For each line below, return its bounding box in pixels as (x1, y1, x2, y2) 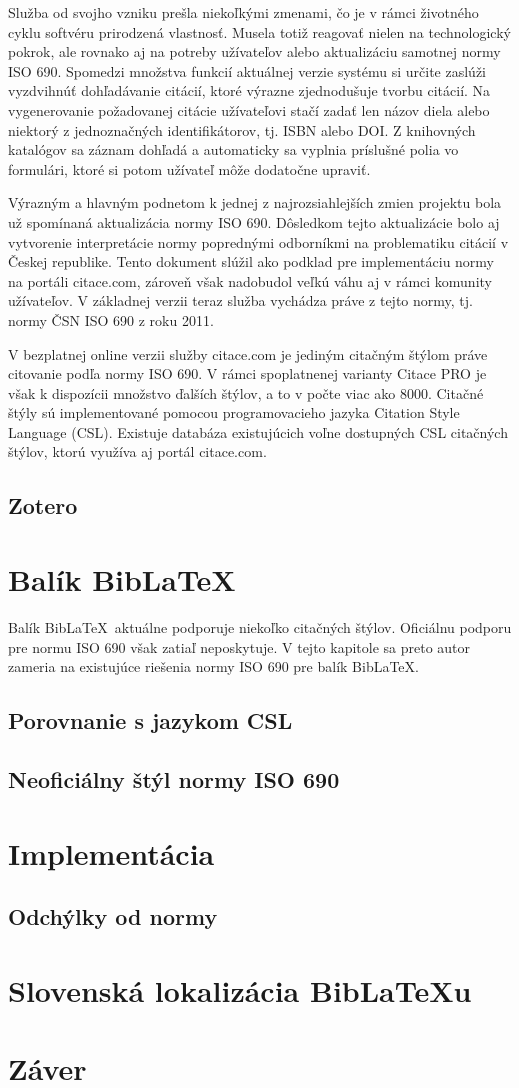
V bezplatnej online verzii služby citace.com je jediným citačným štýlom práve (8, 343, 488, 364)
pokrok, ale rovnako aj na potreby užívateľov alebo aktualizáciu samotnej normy (8, 41, 501, 62)
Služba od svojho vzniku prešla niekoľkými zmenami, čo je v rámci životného (8, 2, 479, 22)
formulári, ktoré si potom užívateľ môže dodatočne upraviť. (8, 158, 371, 179)
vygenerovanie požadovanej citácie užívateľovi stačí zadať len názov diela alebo (8, 99, 490, 120)
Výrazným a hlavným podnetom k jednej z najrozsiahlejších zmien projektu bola (8, 192, 502, 213)
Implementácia (8, 832, 215, 873)
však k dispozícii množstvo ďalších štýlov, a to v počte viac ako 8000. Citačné (8, 382, 484, 403)
